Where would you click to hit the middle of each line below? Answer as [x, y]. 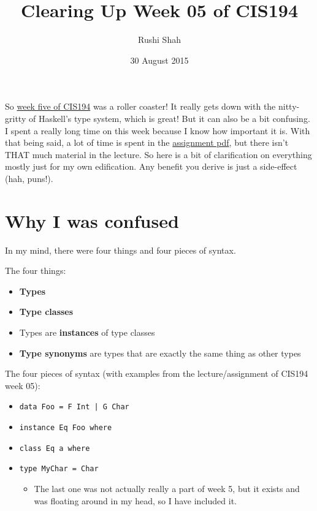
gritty [16, 118]
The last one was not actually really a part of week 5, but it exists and [167, 488]
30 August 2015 [159, 60]
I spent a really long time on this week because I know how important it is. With [158, 130]
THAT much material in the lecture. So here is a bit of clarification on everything [158, 154]
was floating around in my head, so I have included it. [135, 500]
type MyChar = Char [59, 469]
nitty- [289, 106]
